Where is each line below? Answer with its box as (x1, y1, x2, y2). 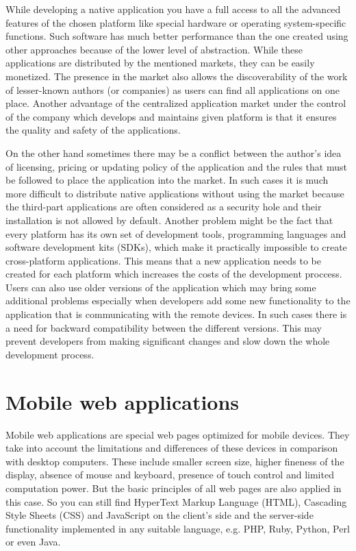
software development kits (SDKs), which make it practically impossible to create (5, 240, 347, 254)
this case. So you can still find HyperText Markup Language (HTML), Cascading (5, 494, 347, 509)
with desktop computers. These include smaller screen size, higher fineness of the (5, 454, 344, 468)
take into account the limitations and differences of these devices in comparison (5, 441, 338, 455)
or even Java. (5, 535, 61, 549)
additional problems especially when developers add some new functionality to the (5, 293, 351, 308)
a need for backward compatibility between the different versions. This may (5, 320, 322, 334)
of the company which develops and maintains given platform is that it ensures (5, 109, 337, 123)
